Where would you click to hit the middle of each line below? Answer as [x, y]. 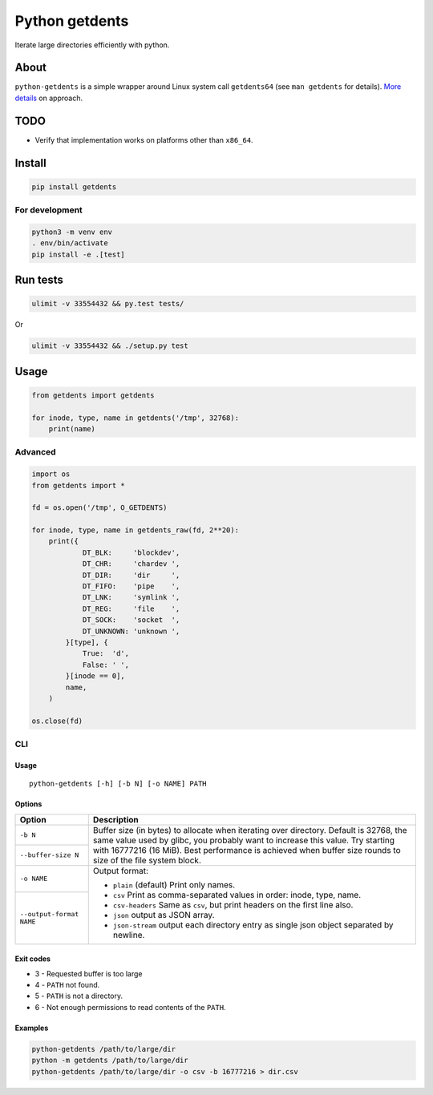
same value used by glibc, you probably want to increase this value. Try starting [244, 840]
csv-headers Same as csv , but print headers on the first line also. [233, 904]
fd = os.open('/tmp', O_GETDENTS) [99, 508]
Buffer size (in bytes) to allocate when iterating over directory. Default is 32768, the [250, 830]
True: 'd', [106, 654]
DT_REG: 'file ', [131, 608]
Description [116, 819]
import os [51, 474]
